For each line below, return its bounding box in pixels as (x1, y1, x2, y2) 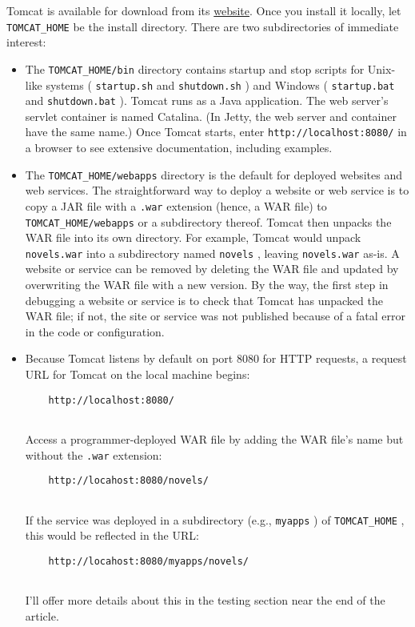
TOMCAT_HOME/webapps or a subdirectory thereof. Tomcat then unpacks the (25, 213, 392, 230)
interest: (6, 34, 46, 50)
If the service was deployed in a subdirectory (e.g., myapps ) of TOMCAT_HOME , (25, 511, 405, 528)
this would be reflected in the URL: (25, 527, 199, 544)
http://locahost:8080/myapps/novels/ (48, 555, 249, 567)
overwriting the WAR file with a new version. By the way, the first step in (25, 276, 389, 293)
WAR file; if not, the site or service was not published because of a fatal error (25, 307, 405, 324)
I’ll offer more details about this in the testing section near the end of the (25, 592, 385, 609)
